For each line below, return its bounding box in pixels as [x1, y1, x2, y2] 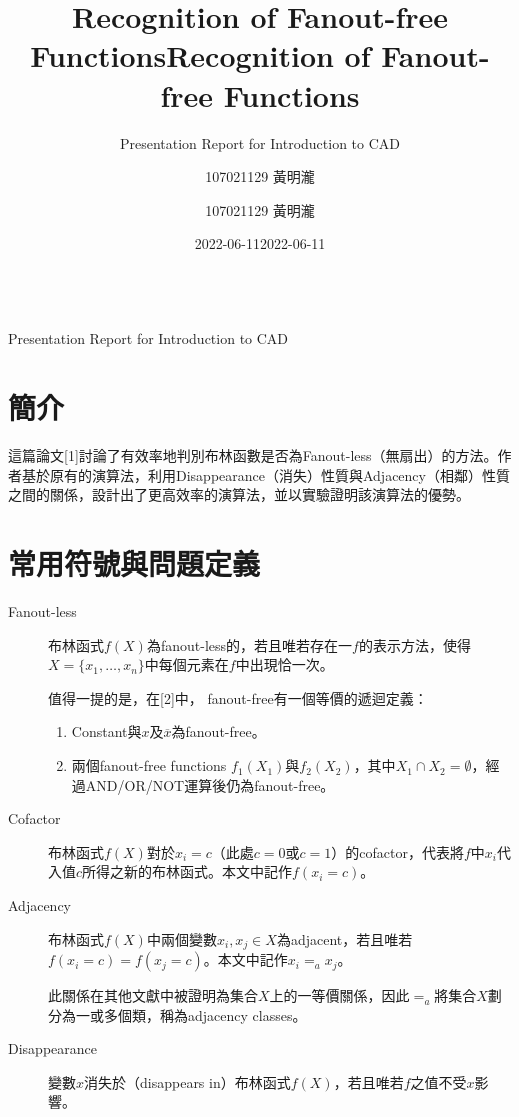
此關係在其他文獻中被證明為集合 [48, 985, 258, 1006]
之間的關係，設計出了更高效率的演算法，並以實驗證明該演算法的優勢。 [8, 484, 470, 505]
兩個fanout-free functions [71, 755, 227, 776]
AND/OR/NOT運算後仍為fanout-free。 [85, 774, 335, 795]
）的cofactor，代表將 [331, 841, 464, 862]
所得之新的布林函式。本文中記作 [82, 861, 293, 882]
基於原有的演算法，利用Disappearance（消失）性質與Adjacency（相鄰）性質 [21, 464, 510, 485]
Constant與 [71, 721, 142, 742]
